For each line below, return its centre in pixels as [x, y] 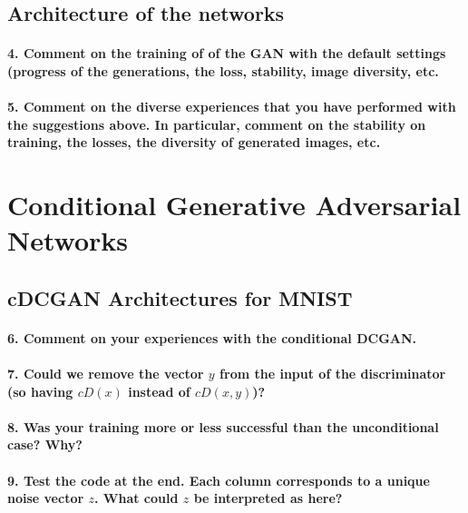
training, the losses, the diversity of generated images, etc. [194, 142]
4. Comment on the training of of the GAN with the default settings [227, 53]
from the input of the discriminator [333, 374]
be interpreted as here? [268, 498]
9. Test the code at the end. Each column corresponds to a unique [219, 480]
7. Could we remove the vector [106, 374]
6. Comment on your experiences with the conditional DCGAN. [212, 337]
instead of [159, 391]
